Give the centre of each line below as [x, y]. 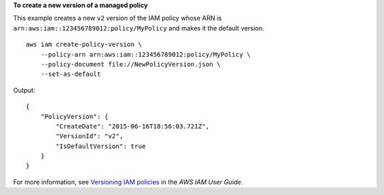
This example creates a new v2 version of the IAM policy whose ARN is [117, 18]
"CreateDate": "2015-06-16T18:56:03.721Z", [133, 126]
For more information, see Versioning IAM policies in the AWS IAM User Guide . [128, 182]
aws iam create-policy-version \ [84, 45]
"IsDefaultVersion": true [101, 146]
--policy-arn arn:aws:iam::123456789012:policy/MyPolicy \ [145, 54]
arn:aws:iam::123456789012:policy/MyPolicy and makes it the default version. [139, 28]
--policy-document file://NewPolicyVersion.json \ [130, 64]
